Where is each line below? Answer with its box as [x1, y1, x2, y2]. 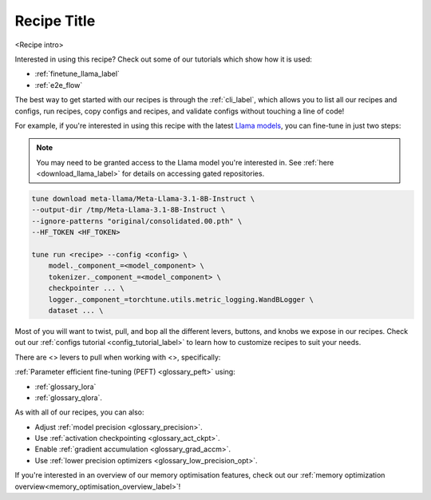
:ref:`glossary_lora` [34, 382, 97, 391]
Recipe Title [14, 12, 96, 30]
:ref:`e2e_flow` [34, 80, 83, 89]
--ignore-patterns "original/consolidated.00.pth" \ [31, 216, 243, 225]
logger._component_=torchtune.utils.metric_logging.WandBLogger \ [48, 295, 314, 304]
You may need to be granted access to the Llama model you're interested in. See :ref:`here [36, 157, 334, 167]
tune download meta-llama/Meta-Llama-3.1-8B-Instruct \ [31, 194, 255, 204]
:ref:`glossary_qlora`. [34, 392, 103, 403]
